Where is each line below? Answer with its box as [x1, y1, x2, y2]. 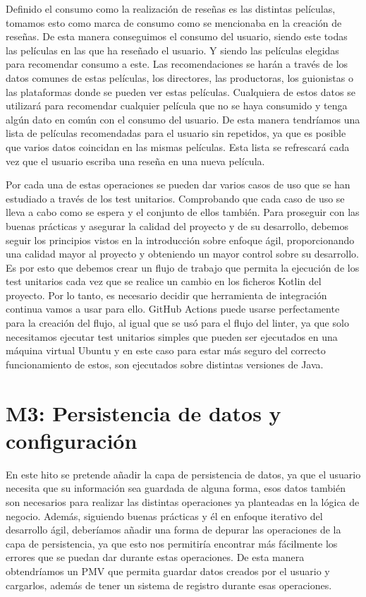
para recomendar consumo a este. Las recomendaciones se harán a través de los [6, 56, 348, 71]
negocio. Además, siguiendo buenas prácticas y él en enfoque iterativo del [6, 508, 323, 523]
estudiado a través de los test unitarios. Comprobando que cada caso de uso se [6, 191, 345, 205]
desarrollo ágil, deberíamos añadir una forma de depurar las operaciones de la [6, 522, 341, 537]
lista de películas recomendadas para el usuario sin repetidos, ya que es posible [6, 126, 346, 140]
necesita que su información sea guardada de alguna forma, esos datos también [6, 481, 346, 495]
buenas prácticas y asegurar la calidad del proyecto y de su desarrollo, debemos [6, 218, 349, 233]
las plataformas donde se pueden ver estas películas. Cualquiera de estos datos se [6, 84, 355, 99]
